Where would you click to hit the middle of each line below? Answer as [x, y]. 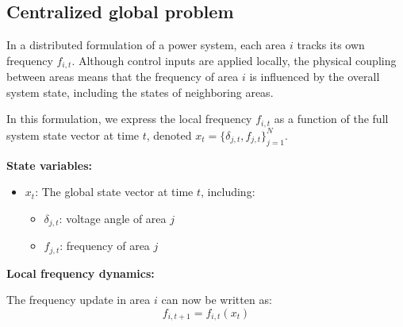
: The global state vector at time [114, 192]
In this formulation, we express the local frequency [129, 119]
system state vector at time [73, 135]
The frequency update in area [79, 300]
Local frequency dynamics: [81, 273]
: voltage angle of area [113, 218]
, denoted [169, 135]
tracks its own [331, 45]
